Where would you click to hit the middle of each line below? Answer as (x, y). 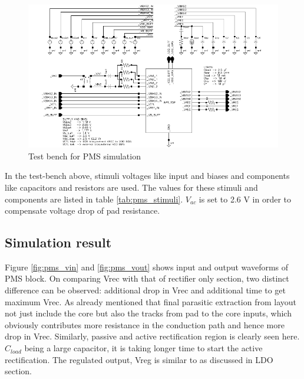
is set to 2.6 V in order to (245, 199)
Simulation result (58, 242)
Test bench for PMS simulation (85, 156)
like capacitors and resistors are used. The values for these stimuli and (131, 187)
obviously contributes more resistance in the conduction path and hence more (145, 324)
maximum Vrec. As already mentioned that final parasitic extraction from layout (151, 301)
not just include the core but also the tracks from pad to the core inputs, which (148, 313)
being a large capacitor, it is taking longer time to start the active (143, 348)
